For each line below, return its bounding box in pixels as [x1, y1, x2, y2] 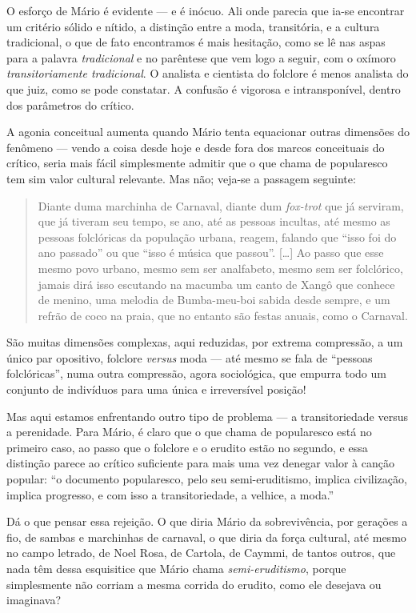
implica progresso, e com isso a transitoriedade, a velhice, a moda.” [6, 486, 334, 503]
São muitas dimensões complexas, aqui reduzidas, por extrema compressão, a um [6, 334, 403, 351]
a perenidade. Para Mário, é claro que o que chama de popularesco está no [6, 423, 372, 440]
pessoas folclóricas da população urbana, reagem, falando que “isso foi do [38, 228, 397, 245]
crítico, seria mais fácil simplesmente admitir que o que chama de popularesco [6, 154, 388, 171]
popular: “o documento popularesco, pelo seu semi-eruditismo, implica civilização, [6, 471, 407, 487]
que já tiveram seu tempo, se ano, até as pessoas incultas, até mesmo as [38, 213, 390, 230]
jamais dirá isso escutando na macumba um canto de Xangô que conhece [38, 275, 395, 292]
